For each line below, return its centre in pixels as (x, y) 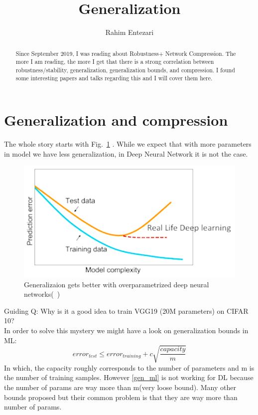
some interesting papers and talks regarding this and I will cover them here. (114, 78)
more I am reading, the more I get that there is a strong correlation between (115, 62)
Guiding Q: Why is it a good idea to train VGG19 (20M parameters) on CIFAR (126, 311)
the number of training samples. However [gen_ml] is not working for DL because (129, 377)
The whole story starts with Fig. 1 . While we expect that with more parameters (128, 144)
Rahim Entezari (129, 32)
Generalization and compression (116, 120)
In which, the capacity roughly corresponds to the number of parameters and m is (129, 367)
